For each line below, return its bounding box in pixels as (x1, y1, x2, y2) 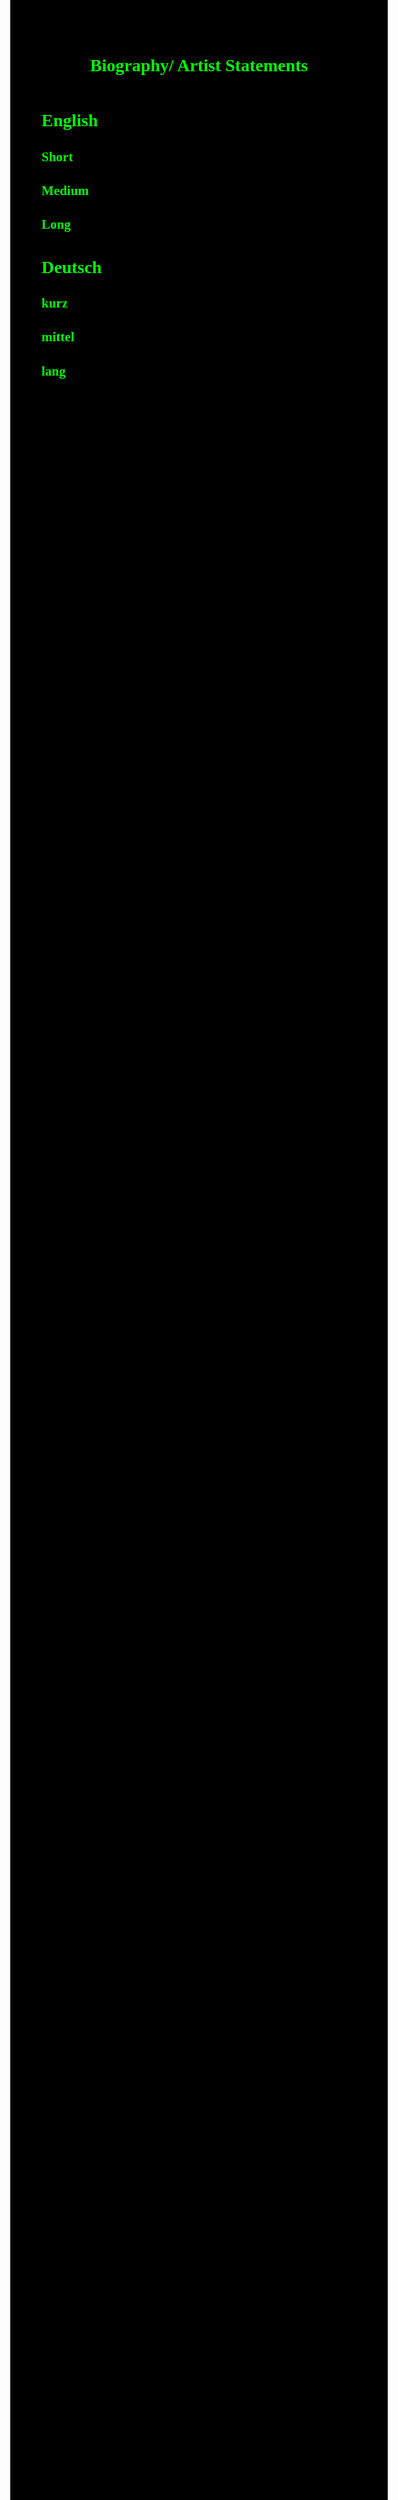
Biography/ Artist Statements (89, 55, 309, 76)
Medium (41, 182, 89, 199)
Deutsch (41, 256, 103, 277)
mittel (41, 329, 75, 345)
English (41, 110, 99, 131)
